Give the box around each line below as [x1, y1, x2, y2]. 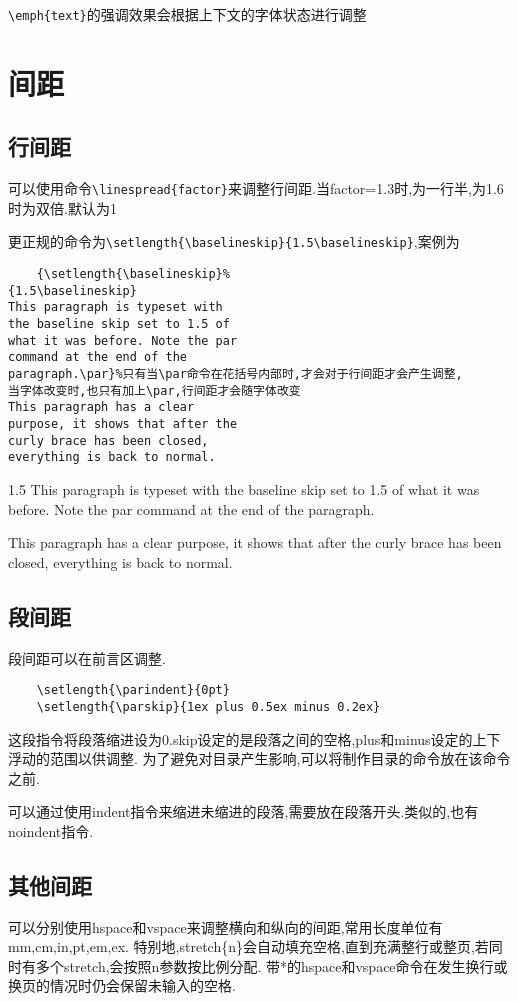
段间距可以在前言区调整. [8, 647, 166, 668]
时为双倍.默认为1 [8, 197, 117, 218]
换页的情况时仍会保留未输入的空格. [8, 975, 236, 996]
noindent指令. [8, 820, 94, 841]
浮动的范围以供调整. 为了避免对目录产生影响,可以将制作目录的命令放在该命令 [8, 748, 511, 769]
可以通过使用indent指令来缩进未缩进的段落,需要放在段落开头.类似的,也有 [8, 801, 479, 822]
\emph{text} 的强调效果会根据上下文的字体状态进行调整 [8, 4, 367, 24]
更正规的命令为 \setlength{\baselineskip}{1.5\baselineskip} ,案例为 [8, 231, 460, 252]
